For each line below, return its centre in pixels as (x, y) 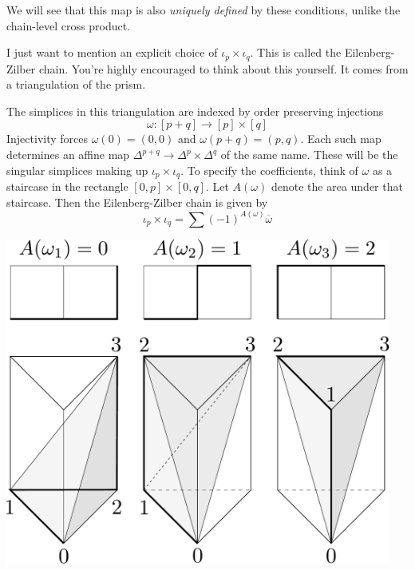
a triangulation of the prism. (76, 84)
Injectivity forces (47, 139)
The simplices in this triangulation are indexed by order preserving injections (195, 111)
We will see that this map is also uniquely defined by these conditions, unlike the (204, 10)
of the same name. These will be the (309, 154)
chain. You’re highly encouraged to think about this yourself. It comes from (223, 68)
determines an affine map (68, 154)
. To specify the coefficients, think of (269, 170)
